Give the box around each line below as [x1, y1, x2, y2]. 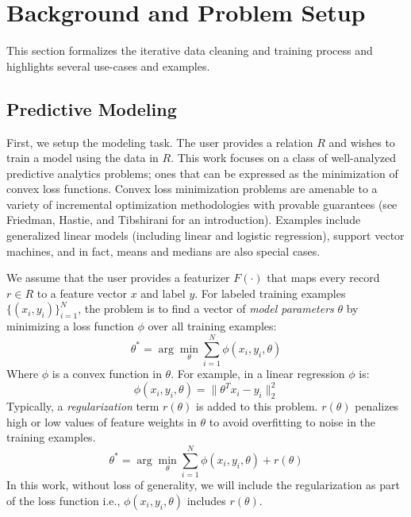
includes [186, 492, 226, 508]
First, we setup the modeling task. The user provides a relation [6, 133, 313, 150]
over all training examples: [148, 318, 277, 334]
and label [140, 284, 186, 301]
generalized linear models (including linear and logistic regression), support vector [6, 227, 405, 244]
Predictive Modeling [6, 96, 177, 121]
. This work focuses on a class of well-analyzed [171, 149, 397, 166]
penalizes [355, 398, 399, 415]
